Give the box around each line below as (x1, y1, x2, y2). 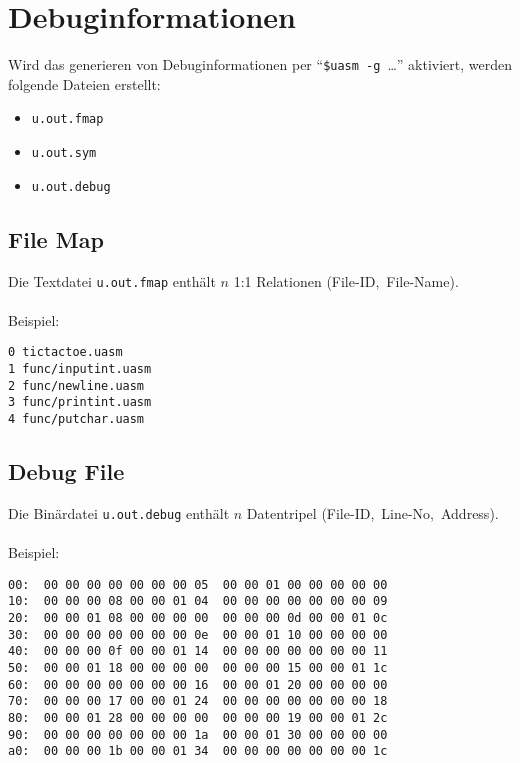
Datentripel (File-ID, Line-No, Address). (246, 502, 499, 523)
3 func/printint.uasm (8, 395, 152, 410)
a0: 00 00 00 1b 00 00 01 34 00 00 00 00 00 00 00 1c (8, 744, 388, 759)
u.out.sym (31, 146, 97, 161)
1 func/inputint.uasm (8, 362, 152, 377)
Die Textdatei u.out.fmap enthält (8, 270, 216, 291)
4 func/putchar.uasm (8, 412, 145, 427)
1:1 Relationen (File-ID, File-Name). (233, 270, 459, 291)
